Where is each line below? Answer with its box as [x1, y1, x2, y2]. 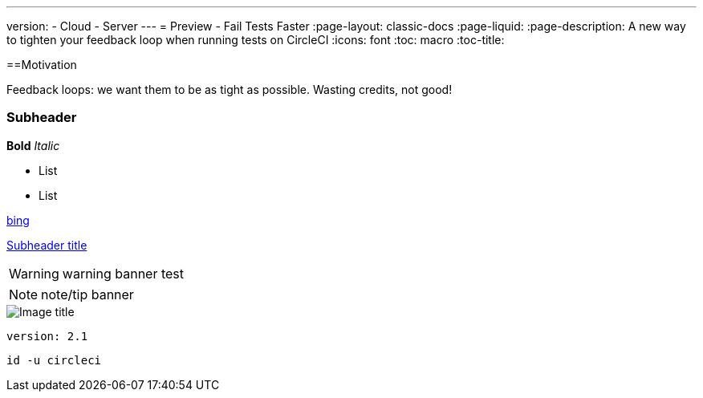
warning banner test [62, 265, 185, 282]
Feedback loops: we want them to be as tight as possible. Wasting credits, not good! [6, 83, 453, 96]
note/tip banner [41, 286, 134, 303]
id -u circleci [6, 353, 102, 367]
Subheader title [6, 238, 87, 252]
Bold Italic [6, 138, 60, 152]
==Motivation [6, 58, 77, 71]
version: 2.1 [6, 329, 88, 343]
